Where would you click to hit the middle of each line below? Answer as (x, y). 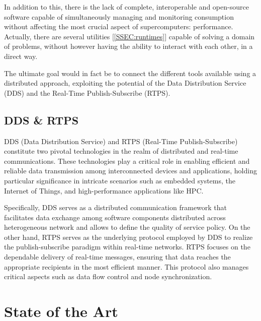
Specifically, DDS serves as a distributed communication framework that (116, 207)
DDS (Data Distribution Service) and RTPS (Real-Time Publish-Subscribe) (121, 141)
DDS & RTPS (41, 120)
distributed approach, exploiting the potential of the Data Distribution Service (125, 83)
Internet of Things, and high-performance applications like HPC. (104, 190)
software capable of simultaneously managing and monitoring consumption (119, 16)
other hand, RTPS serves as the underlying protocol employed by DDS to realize (128, 237)
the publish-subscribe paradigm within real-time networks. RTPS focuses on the (127, 247)
